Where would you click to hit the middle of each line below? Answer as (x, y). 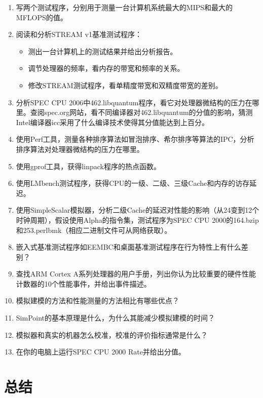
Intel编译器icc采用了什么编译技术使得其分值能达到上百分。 (112, 122)
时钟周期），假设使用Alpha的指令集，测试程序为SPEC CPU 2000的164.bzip (137, 220)
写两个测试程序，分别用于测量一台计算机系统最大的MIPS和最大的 (124, 7)
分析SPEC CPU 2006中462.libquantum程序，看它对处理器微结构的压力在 (134, 102)
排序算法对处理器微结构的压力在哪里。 (80, 149)
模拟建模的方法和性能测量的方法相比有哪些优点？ (98, 301)
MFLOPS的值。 (42, 17)
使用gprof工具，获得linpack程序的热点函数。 (88, 166)
